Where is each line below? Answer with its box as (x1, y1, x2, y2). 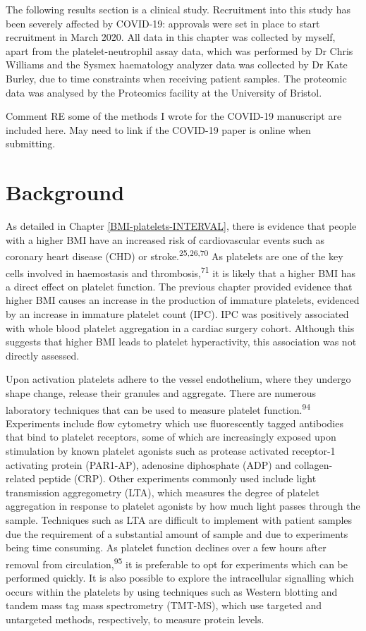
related (6, 471, 36, 486)
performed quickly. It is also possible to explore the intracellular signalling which (6, 570, 354, 584)
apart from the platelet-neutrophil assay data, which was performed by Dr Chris (6, 43, 353, 58)
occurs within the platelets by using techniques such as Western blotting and (6, 584, 338, 599)
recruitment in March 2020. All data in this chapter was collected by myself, (6, 30, 336, 44)
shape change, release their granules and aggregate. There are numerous (6, 385, 316, 400)
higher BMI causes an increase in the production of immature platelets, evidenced (6, 293, 360, 307)
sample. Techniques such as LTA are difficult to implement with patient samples (6, 512, 353, 527)
